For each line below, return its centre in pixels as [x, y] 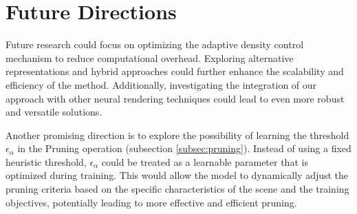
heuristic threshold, [46, 161]
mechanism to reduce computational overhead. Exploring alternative [150, 57]
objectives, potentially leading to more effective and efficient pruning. [151, 202]
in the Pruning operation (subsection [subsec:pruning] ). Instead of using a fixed [184, 148]
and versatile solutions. [54, 112]
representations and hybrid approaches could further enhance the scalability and [175, 71]
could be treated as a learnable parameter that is [205, 161]
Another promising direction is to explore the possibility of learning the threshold [177, 135]
